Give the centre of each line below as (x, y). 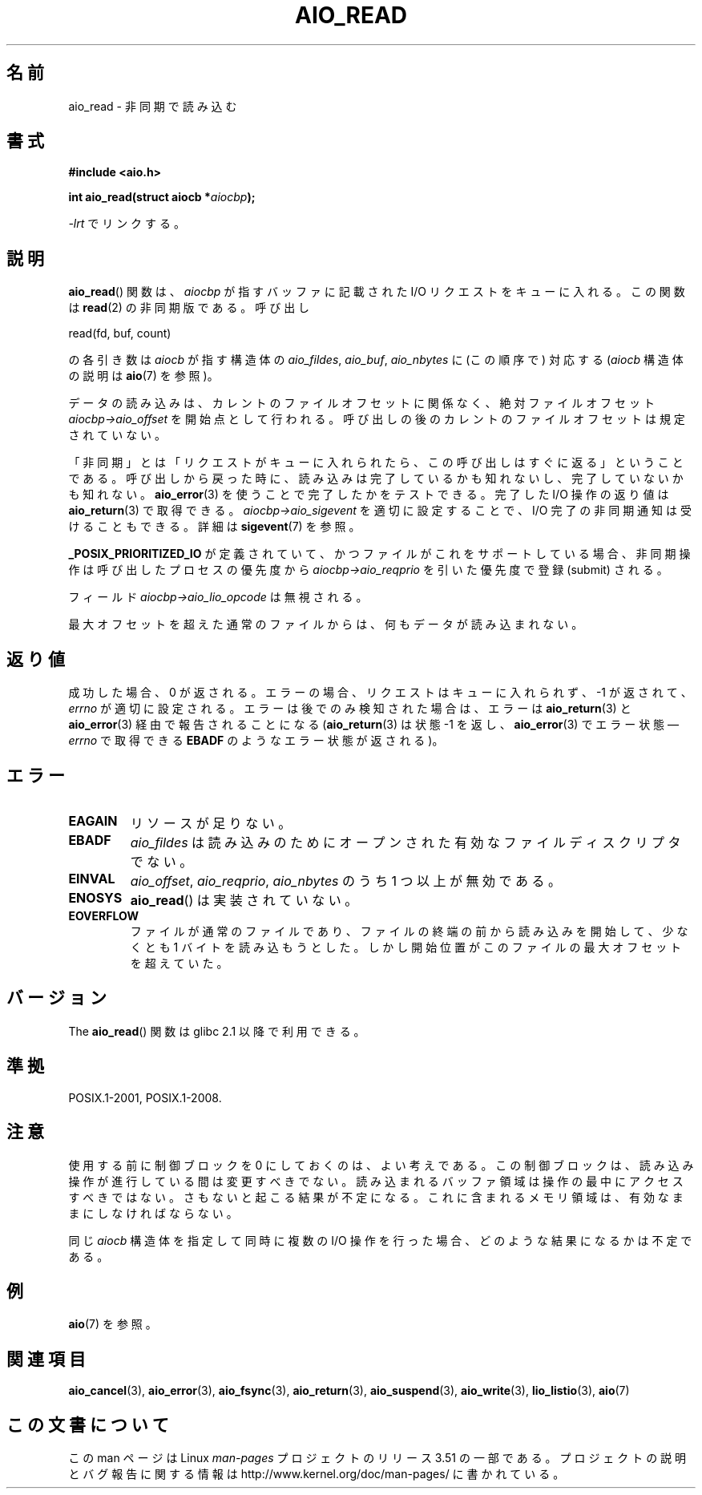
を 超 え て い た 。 (179, 963)
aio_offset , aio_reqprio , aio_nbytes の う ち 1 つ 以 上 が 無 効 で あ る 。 (346, 881)
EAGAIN (93, 820)
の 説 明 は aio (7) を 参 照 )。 (143, 376)
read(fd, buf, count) (120, 333)
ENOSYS (95, 897)
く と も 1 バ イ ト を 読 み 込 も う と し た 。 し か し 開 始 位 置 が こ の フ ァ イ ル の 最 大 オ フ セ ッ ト (406, 947)
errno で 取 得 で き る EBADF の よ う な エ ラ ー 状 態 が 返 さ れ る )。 (256, 741)
